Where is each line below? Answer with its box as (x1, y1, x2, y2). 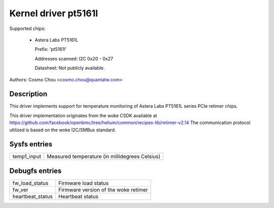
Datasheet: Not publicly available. (35, 65, 105, 71)
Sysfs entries (9, 140, 53, 148)
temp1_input (12, 153, 42, 160)
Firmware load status (58, 180, 109, 187)
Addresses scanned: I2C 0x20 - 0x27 (35, 55, 114, 62)
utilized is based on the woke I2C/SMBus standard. (9, 127, 116, 133)
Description (9, 90, 48, 99)
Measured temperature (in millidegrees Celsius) (47, 153, 161, 160)
